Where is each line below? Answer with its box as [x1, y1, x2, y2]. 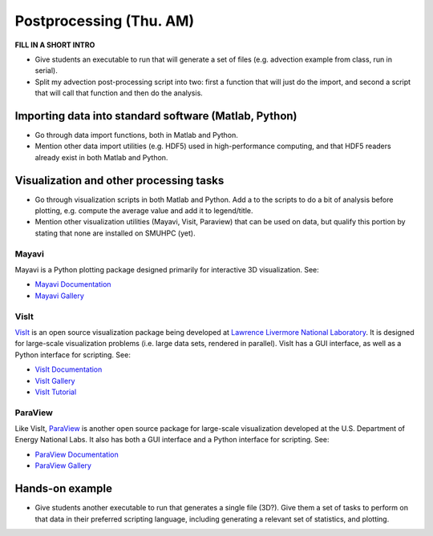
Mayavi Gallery [34, 291, 84, 300]
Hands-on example [14, 482, 112, 496]
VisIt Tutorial [34, 387, 77, 397]
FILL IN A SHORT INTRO [14, 40, 95, 50]
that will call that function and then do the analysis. [34, 88, 204, 98]
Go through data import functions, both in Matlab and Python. [34, 131, 238, 140]
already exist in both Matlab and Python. [34, 152, 168, 162]
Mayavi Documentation [34, 280, 111, 289]
